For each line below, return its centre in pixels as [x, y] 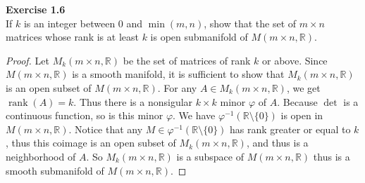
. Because [297, 101]
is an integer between [69, 23]
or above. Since [295, 60]
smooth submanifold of [55, 170]
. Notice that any [106, 129]
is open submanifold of [199, 37]
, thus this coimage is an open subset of [91, 143]
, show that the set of [250, 23]
